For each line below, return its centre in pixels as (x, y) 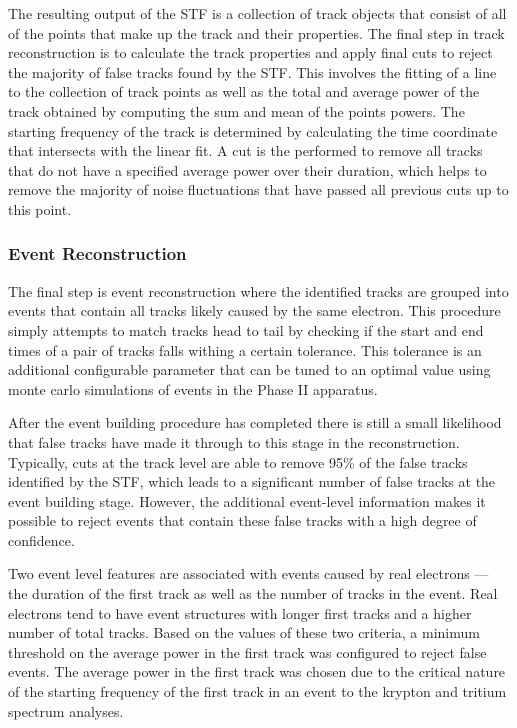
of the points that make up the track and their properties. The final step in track (256, 32)
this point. (40, 208)
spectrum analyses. (66, 710)
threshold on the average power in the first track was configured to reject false (247, 651)
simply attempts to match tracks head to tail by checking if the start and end (246, 329)
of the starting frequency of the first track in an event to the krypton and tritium (257, 691)
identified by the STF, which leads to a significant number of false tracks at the (252, 481)
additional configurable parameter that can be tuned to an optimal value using (249, 369)
